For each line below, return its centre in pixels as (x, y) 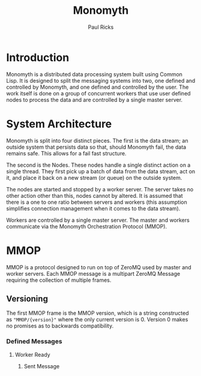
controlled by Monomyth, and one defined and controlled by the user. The (97, 87)
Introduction (38, 57)
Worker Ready (32, 354)
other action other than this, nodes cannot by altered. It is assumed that (94, 195)
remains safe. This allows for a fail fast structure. (67, 153)
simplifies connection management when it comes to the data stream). (93, 208)
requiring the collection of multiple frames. (59, 280)
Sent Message (42, 366)
